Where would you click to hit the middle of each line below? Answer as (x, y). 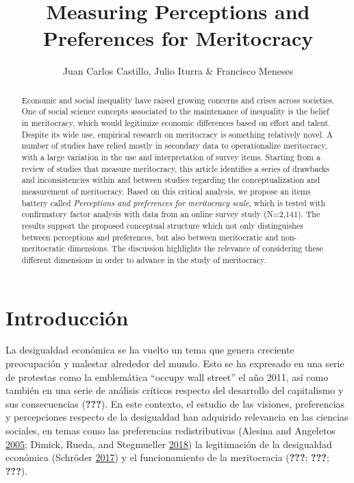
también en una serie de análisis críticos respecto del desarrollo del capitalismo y (175, 390)
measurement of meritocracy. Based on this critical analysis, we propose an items (166, 191)
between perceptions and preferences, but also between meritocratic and (150, 237)
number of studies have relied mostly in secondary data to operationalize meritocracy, (174, 146)
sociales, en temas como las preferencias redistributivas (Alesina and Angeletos (170, 431)
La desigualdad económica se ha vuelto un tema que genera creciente (150, 350)
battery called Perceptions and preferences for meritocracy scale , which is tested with (173, 202)
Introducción (67, 317)
